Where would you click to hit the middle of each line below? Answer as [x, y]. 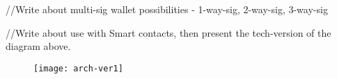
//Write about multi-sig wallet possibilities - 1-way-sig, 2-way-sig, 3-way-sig [167, 9]
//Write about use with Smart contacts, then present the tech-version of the [168, 32]
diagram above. [38, 46]
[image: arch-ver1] [78, 68]
